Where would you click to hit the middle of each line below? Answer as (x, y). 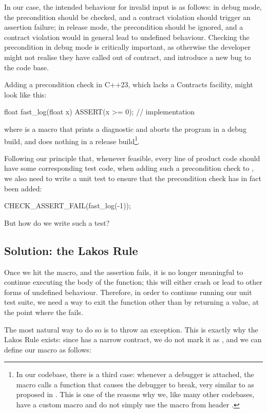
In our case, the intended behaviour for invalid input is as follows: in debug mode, (133, 7)
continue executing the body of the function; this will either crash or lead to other (133, 282)
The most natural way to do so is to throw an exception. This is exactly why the (131, 329)
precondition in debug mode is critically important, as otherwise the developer (127, 47)
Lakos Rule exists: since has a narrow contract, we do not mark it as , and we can (133, 339)
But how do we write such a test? (57, 222)
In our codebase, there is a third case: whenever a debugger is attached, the (135, 374)
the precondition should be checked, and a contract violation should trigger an (127, 17)
